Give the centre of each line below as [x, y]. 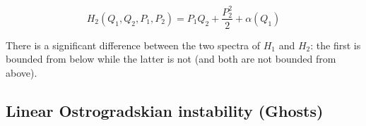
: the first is [336, 45]
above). [22, 72]
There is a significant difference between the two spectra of [133, 45]
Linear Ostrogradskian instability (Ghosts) [165, 110]
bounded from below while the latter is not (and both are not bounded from [171, 59]
